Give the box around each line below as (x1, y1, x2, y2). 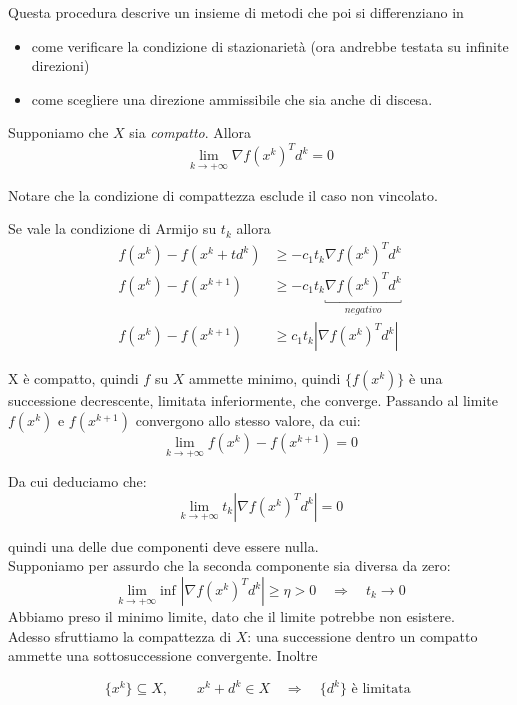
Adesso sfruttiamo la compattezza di (8, 625, 232, 646)
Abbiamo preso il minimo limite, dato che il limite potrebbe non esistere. (8, 606, 455, 626)
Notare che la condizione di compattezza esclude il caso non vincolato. (8, 184, 438, 205)
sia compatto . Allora (129, 122, 252, 143)
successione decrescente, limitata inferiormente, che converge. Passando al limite (8, 390, 498, 411)
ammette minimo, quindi (189, 368, 341, 389)
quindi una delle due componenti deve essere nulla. (8, 535, 319, 556)
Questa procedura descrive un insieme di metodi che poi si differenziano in (8, 2, 464, 22)
